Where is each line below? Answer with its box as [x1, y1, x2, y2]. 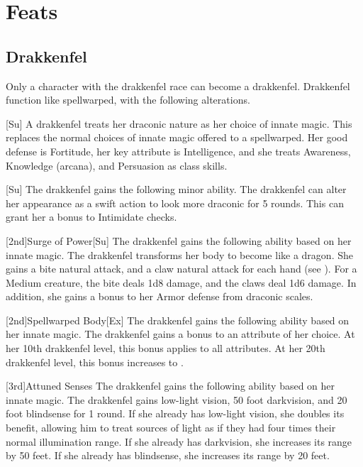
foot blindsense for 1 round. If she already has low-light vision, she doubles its [6, 406, 345, 421]
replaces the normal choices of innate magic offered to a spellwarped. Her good [6, 130, 348, 145]
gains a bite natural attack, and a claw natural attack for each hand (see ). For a [6, 261, 357, 276]
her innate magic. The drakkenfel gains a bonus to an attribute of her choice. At [6, 326, 355, 341]
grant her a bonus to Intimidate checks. [6, 209, 177, 224]
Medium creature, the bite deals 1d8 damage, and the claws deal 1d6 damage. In [6, 275, 357, 290]
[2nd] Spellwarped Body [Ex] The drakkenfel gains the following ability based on [6, 312, 350, 327]
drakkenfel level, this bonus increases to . [6, 354, 184, 369]
